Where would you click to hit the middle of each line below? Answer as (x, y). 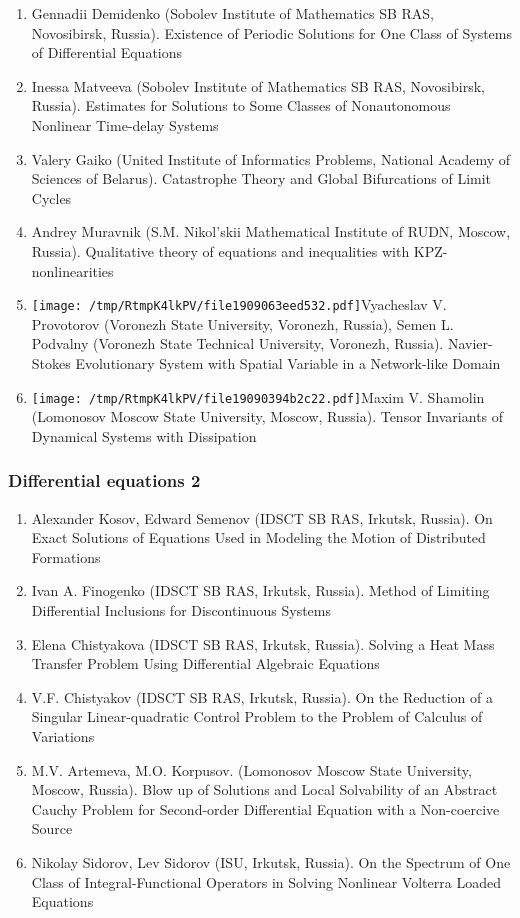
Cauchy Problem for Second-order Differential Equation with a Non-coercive (265, 808)
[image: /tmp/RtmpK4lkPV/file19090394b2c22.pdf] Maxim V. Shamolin (258, 396)
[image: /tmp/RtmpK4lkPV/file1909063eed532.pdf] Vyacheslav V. (239, 304)
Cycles (51, 197)
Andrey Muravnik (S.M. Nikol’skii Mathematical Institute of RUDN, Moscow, (271, 231)
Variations (63, 735)
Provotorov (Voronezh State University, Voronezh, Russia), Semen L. (242, 323)
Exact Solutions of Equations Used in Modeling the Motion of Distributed (258, 537)
